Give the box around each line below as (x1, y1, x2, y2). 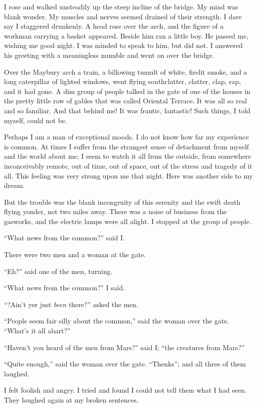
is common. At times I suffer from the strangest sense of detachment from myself (4, 141, 249, 151)
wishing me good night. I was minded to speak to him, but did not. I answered (4, 40, 243, 50)
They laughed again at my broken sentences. (4, 395, 139, 405)
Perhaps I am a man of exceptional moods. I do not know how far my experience (4, 132, 249, 142)
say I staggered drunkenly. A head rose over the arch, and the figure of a (4, 21, 224, 31)
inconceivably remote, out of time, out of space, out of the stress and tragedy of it (4, 160, 253, 171)
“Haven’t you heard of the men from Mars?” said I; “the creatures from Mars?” (4, 342, 245, 352)
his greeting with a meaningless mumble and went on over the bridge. (4, 49, 214, 60)
